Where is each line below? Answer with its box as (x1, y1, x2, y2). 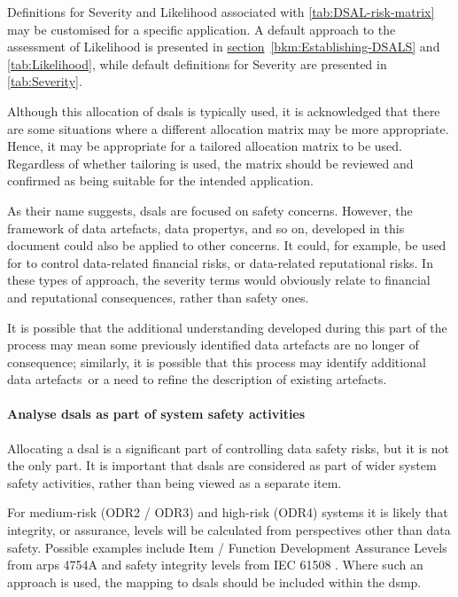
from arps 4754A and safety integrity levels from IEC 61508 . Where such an (7, 555, 423, 574)
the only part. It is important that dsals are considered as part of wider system (7, 456, 437, 475)
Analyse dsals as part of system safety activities (7, 405, 306, 423)
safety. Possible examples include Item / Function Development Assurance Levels (7, 538, 447, 556)
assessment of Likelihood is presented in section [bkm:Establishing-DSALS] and (7, 37, 440, 56)
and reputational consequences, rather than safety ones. (7, 287, 309, 306)
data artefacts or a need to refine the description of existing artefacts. (7, 370, 387, 389)
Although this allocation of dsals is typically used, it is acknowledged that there (7, 101, 440, 120)
